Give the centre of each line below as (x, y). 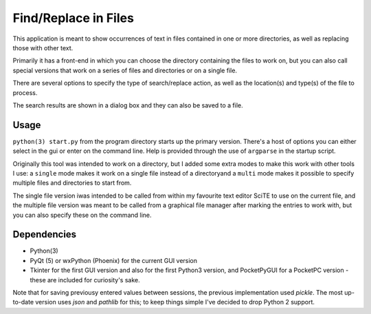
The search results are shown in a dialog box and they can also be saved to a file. (128, 105)
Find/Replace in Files (73, 18)
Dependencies (45, 234)
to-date (23, 302)
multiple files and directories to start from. (72, 183)
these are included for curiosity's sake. (85, 280)
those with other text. (43, 48)
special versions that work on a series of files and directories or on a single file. (125, 70)
